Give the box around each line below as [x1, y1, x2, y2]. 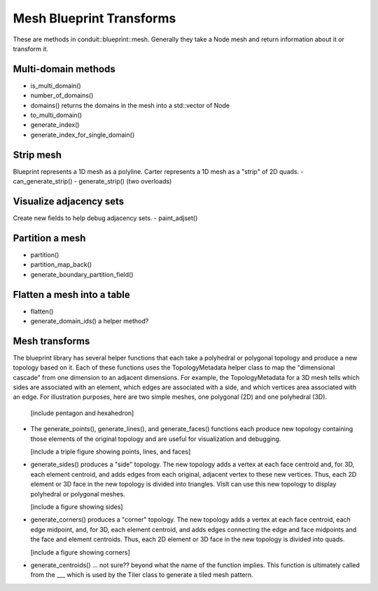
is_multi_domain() [30, 81, 82, 90]
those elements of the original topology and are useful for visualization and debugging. [30, 435, 281, 443]
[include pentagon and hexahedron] [30, 409, 134, 417]
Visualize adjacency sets [13, 195, 125, 207]
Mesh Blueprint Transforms [13, 11, 176, 26]
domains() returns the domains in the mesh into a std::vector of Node [30, 101, 230, 109]
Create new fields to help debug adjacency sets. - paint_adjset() [13, 214, 198, 222]
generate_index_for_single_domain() [30, 130, 135, 139]
